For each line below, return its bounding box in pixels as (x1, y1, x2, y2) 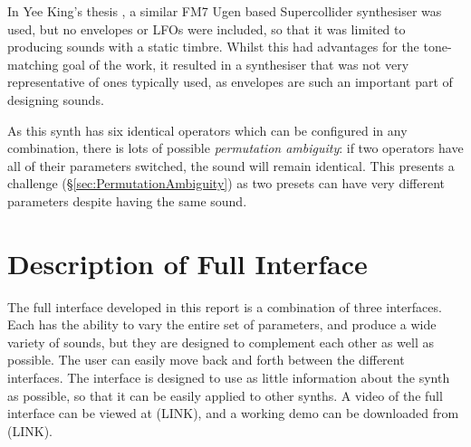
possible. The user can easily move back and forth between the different (7, 350, 405, 369)
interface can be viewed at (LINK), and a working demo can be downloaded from (7, 404, 459, 423)
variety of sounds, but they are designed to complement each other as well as (7, 332, 435, 351)
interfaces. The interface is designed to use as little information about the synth (7, 368, 450, 387)
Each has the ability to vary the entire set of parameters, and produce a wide (7, 315, 437, 334)
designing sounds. (7, 90, 104, 109)
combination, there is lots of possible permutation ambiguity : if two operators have (7, 138, 464, 157)
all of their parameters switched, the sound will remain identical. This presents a (7, 156, 455, 175)
